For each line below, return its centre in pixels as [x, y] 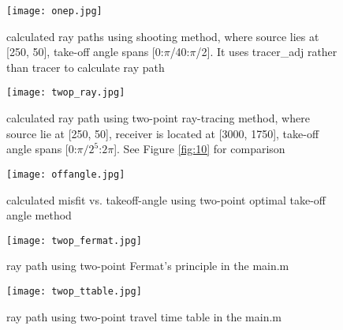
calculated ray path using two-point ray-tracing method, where [158, 118]
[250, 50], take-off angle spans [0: [85, 52]
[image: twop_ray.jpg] [66, 93]
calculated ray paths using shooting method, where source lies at [163, 36]
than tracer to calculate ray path [86, 67]
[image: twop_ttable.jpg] [74, 291]
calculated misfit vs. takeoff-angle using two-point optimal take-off [166, 199]
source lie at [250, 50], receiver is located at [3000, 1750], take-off [163, 133]
